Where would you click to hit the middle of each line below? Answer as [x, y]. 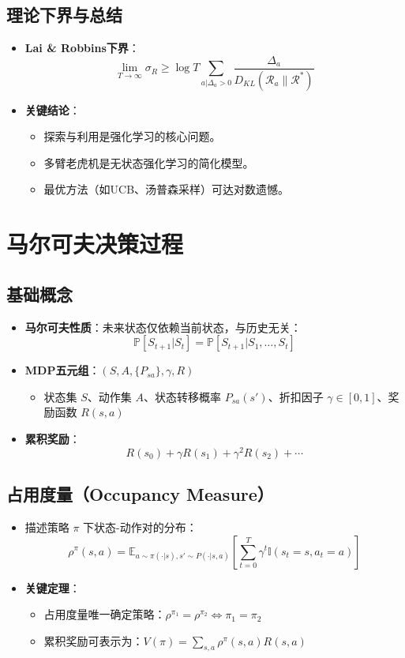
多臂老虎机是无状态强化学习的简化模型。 [149, 162]
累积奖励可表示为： [94, 640]
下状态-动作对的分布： [140, 526]
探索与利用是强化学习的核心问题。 [132, 136]
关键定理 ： [52, 587]
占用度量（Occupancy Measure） [140, 494]
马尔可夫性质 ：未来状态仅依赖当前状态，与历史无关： [163, 327]
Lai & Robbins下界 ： [82, 48]
